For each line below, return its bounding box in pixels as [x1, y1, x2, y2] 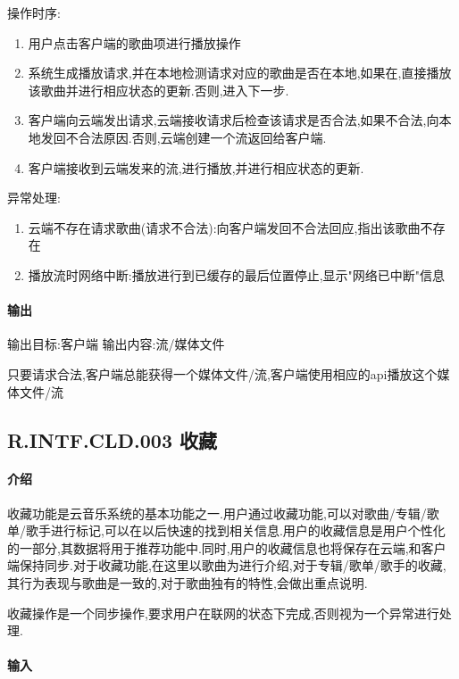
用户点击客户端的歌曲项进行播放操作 [28, 33, 241, 52]
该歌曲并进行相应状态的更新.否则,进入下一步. [28, 80, 289, 99]
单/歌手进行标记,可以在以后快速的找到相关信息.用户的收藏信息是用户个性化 [7, 521, 446, 540]
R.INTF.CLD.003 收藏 [7, 426, 218, 453]
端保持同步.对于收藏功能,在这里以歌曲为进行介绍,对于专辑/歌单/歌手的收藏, [7, 556, 446, 575]
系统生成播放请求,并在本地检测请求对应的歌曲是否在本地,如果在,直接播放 [28, 63, 452, 82]
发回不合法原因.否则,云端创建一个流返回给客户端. [40, 128, 327, 146]
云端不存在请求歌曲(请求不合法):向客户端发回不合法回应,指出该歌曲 [28, 218, 421, 236]
